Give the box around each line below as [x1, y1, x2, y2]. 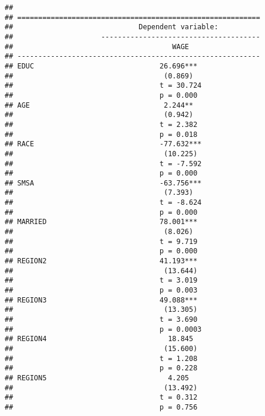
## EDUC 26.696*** [5, 61, 198, 70]
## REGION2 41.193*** [5, 257, 198, 266]
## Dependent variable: [5, 23, 219, 32]
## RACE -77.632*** [5, 140, 202, 149]
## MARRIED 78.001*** [5, 218, 198, 226]
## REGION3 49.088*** [5, 295, 198, 304]
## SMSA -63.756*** [5, 178, 202, 187]
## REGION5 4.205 [5, 373, 189, 382]
